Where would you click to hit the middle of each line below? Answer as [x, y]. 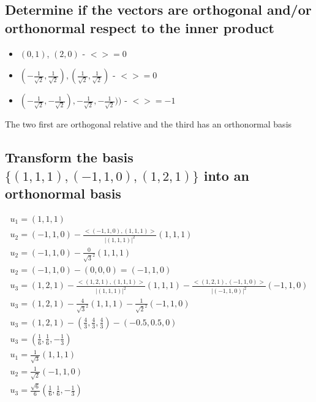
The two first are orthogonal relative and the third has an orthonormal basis [149, 124]
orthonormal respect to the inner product [140, 27]
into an [226, 175]
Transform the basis [69, 157]
